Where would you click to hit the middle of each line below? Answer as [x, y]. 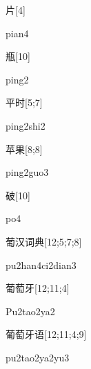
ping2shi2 [26, 125]
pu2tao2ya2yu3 [38, 357]
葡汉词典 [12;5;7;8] [44, 241]
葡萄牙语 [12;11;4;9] [46, 334]
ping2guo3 [27, 172]
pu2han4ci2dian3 [41, 265]
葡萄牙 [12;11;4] [38, 288]
